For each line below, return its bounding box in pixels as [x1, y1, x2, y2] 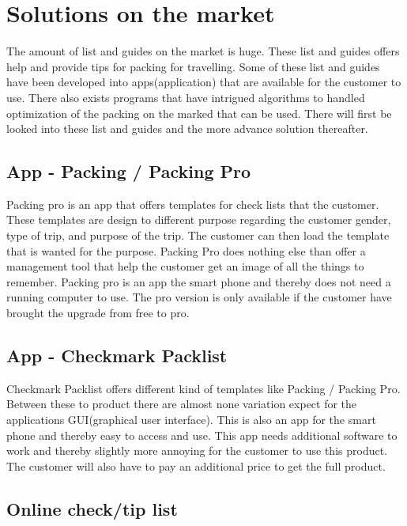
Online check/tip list [6, 496, 178, 520]
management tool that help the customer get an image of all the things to [6, 258, 364, 274]
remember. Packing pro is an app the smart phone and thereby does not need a [6, 273, 391, 289]
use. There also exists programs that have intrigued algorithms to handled [6, 89, 365, 105]
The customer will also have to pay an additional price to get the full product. [6, 457, 386, 474]
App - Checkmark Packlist [6, 343, 228, 368]
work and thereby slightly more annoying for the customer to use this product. [6, 442, 388, 459]
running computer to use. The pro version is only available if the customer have [6, 289, 392, 305]
